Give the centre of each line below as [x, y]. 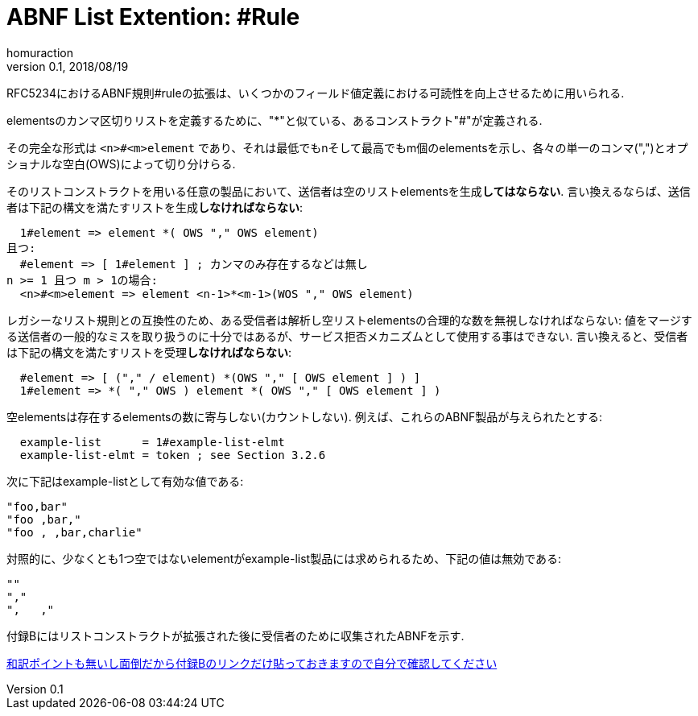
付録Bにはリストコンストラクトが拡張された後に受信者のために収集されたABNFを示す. [235, 635]
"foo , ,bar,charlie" [74, 532]
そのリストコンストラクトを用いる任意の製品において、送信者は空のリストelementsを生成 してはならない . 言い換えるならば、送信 [349, 191]
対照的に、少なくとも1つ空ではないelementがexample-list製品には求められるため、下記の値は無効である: [284, 558]
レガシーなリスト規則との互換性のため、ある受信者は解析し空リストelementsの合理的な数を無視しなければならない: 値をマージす [349, 320]
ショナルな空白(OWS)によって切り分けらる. [121, 163]
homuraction [40, 52]
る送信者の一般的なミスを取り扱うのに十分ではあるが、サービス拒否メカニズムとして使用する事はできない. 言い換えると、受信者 [347, 336]
